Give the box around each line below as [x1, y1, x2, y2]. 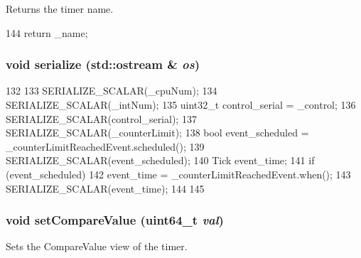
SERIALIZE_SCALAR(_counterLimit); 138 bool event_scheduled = [6, 125, 309, 140]
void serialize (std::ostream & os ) [6, 55, 200, 73]
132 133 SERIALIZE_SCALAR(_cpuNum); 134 [6, 83, 217, 98]
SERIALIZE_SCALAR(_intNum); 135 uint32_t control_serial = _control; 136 [6, 97, 356, 112]
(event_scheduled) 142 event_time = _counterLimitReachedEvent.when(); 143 [6, 166, 351, 181]
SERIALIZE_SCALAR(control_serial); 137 [6, 111, 197, 126]
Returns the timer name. [6, 1, 114, 16]
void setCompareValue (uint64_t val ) [6, 211, 224, 229]
